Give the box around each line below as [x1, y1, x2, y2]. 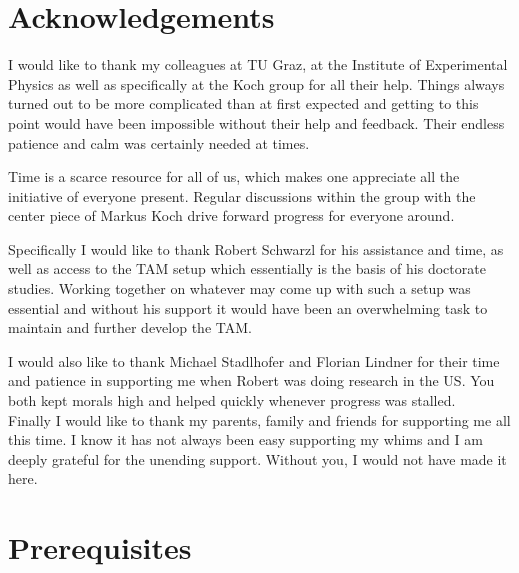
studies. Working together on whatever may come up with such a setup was [8, 278, 471, 299]
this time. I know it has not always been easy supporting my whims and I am [8, 429, 483, 450]
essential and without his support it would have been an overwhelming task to [8, 297, 488, 318]
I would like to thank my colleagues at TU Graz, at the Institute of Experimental [8, 54, 508, 75]
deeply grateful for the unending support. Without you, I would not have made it [8, 448, 507, 469]
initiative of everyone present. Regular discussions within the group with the [8, 185, 476, 206]
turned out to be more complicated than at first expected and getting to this [8, 93, 479, 114]
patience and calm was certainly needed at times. [8, 132, 310, 153]
